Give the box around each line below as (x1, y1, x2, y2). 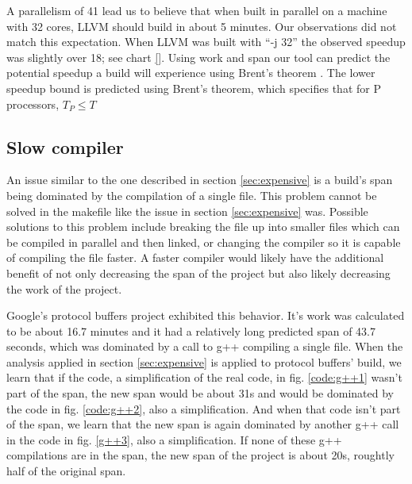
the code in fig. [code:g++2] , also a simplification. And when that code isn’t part (6, 400, 401, 417)
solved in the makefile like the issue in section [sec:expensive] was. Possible (6, 202, 368, 219)
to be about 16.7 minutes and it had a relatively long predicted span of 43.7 (6, 322, 375, 339)
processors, (6, 95, 60, 112)
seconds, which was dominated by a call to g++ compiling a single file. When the (6, 338, 403, 355)
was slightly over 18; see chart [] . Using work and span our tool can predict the (6, 48, 391, 65)
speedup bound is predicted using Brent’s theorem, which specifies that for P (6, 79, 381, 96)
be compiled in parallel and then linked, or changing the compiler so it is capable (6, 233, 401, 250)
